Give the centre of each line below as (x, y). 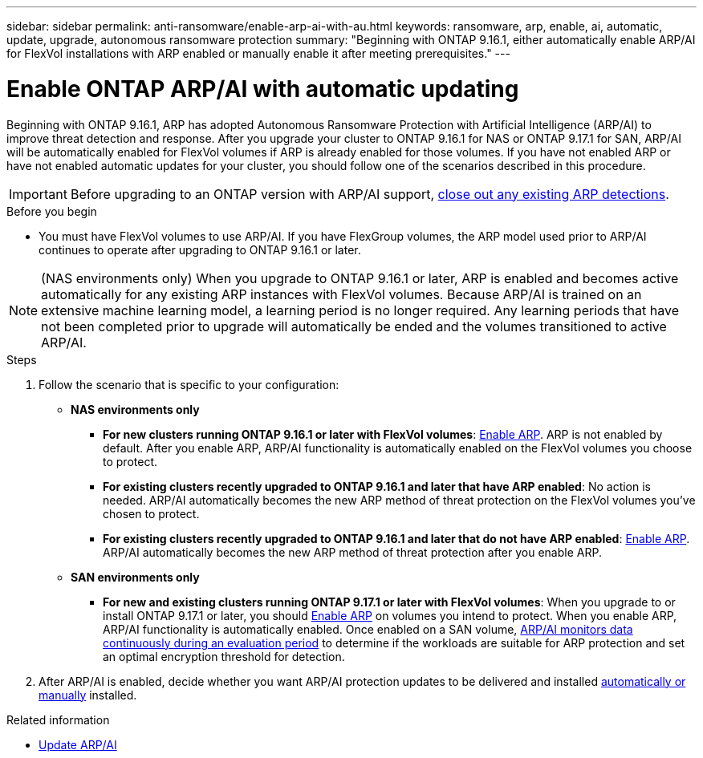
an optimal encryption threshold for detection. (224, 656)
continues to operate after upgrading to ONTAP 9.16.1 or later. (200, 249)
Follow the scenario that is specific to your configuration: (189, 384)
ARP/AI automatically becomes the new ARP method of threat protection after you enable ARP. (352, 552)
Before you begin (52, 211)
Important (38, 194)
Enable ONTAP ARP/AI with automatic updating (263, 89)
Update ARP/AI (78, 744)
